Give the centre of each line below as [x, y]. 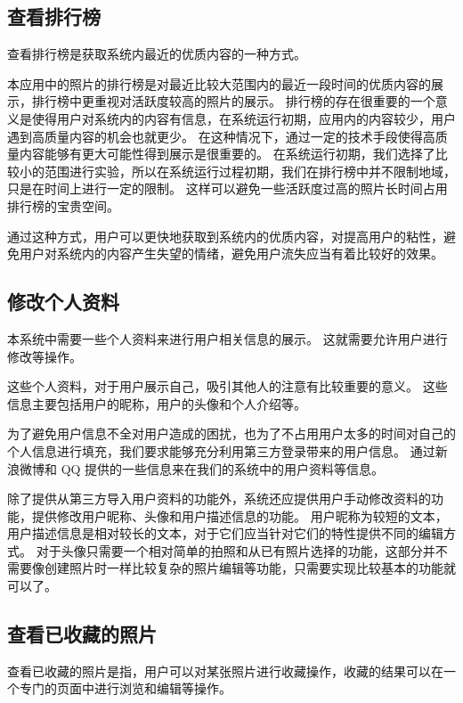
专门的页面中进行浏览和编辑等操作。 [125, 688]
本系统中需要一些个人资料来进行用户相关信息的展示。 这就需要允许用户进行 [227, 338]
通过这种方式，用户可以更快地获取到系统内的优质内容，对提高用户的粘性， [225, 236]
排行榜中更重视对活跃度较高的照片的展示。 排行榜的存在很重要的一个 [233, 101]
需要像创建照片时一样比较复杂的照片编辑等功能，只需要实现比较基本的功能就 [231, 568]
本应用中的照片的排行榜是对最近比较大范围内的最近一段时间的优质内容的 [219, 83]
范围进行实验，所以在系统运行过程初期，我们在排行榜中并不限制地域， [250, 171]
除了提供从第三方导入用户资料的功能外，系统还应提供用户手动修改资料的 [219, 499]
